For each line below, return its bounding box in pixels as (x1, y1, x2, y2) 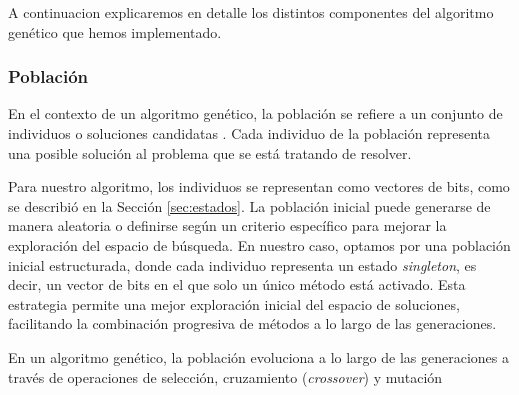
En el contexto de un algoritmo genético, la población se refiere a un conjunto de (8, 103, 503, 124)
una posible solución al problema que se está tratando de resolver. (8, 142, 412, 163)
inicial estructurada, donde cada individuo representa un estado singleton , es (8, 254, 477, 275)
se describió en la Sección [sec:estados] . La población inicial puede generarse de (8, 195, 491, 216)
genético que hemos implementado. (8, 21, 222, 42)
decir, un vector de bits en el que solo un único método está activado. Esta (8, 274, 466, 295)
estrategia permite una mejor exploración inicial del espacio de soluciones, (8, 293, 460, 314)
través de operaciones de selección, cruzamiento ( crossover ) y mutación (8, 366, 443, 387)
